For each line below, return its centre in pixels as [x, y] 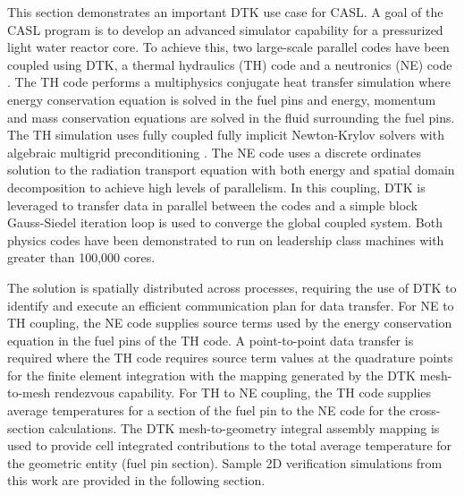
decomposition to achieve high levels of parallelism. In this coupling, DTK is [216, 187]
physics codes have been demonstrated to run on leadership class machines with [226, 239]
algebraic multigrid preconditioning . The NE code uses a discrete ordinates [215, 152]
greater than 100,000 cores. [81, 257]
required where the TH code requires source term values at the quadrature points [230, 358]
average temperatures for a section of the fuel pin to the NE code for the [207, 410]
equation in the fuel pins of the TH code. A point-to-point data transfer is [211, 340]
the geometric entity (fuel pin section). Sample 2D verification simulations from [225, 462]
